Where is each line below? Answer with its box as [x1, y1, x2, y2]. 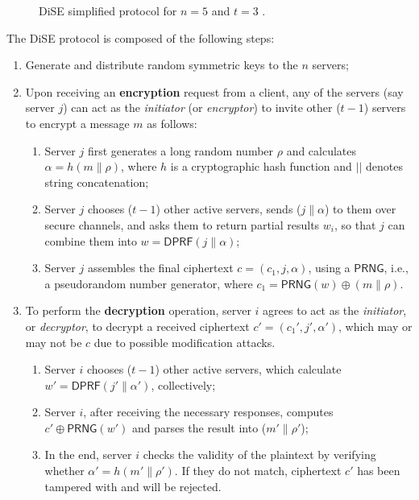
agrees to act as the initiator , [263, 302, 407, 319]
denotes [365, 158, 403, 175]
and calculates [286, 142, 357, 159]
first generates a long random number [87, 142, 274, 159]
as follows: [147, 114, 197, 131]
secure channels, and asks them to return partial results [44, 216, 320, 233]
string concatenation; [44, 173, 149, 190]
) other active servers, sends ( [156, 200, 301, 217]
